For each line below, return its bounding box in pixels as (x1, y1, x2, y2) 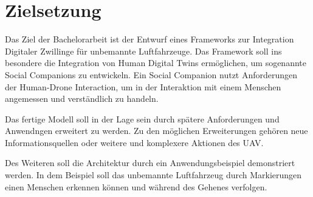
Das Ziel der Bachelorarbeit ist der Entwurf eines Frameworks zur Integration (5, 33, 294, 45)
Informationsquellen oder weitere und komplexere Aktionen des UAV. (5, 136, 264, 149)
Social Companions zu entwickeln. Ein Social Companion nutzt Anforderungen (5, 68, 298, 81)
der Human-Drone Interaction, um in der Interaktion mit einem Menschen (5, 80, 281, 93)
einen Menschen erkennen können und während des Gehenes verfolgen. (5, 180, 267, 193)
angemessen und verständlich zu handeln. (5, 92, 159, 105)
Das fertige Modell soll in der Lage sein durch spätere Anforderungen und (5, 112, 280, 125)
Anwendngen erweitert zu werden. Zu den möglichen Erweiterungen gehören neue (5, 124, 308, 137)
